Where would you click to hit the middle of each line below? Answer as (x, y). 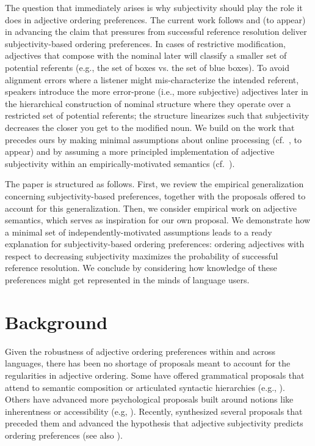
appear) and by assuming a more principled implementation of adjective (140, 151)
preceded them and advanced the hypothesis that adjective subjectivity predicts (154, 423)
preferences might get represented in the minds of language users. (127, 280)
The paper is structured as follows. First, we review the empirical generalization (154, 184)
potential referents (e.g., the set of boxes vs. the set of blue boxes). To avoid (147, 67)
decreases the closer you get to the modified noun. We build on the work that (150, 127)
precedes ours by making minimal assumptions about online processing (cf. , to (153, 139)
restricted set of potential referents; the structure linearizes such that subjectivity (157, 115)
